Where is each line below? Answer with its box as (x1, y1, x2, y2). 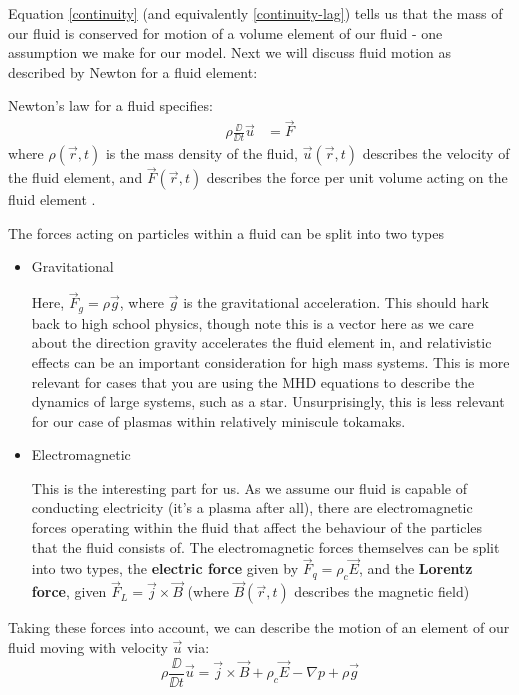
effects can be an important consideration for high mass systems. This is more (31, 351, 510, 372)
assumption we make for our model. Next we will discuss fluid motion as (8, 42, 452, 63)
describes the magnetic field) (294, 581, 470, 602)
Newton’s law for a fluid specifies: (8, 95, 213, 116)
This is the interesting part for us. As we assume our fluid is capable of (31, 477, 467, 498)
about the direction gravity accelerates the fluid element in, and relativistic (31, 332, 492, 353)
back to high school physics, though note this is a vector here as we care (31, 312, 474, 333)
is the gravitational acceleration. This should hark (183, 292, 489, 313)
